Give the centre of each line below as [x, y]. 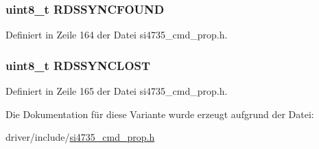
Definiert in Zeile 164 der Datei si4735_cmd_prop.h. [117, 35]
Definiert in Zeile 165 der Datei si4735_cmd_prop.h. [117, 91]
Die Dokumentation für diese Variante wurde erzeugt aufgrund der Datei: [160, 114]
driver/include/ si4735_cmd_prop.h [80, 137]
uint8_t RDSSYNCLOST [78, 65]
